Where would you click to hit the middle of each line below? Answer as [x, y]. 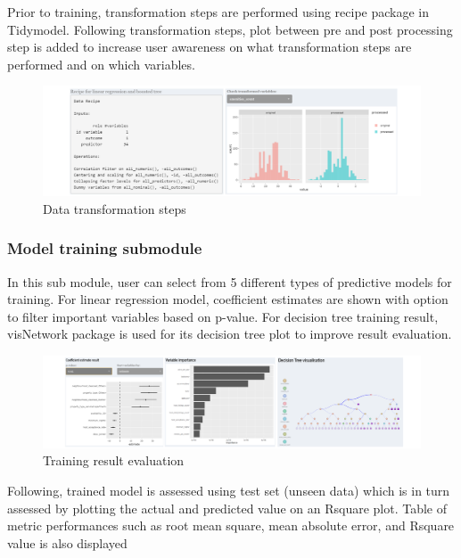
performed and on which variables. [101, 64]
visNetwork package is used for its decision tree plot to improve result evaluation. [230, 334]
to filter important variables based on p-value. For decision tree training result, [223, 316]
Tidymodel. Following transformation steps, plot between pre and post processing [230, 29]
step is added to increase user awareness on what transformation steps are [210, 47]
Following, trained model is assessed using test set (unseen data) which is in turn [229, 491]
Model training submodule [105, 248]
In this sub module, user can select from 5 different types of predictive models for [230, 281]
